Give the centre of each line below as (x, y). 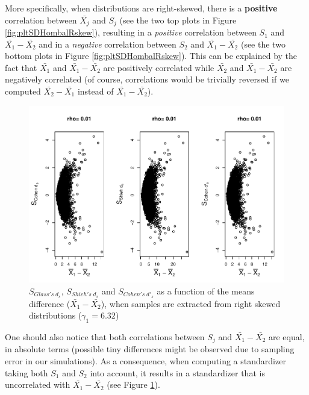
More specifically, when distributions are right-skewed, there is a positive (141, 8)
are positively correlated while (159, 67)
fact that (21, 67)
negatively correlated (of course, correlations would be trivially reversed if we (147, 79)
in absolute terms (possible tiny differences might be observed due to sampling (150, 349)
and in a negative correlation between (108, 44)
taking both (27, 372)
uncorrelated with (38, 384)
